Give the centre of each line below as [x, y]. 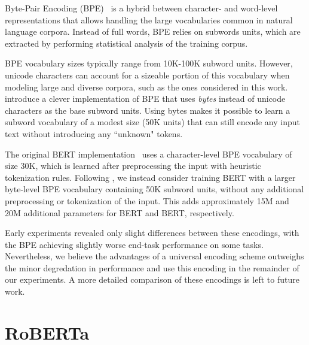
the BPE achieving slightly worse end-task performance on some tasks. [134, 244]
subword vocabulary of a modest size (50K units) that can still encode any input [152, 122]
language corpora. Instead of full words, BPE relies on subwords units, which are [153, 31]
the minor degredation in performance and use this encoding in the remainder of [152, 267]
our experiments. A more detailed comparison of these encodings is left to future [152, 279]
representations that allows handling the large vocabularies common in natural [149, 19]
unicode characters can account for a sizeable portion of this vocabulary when [147, 75]
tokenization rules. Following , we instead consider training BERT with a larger [150, 177]
